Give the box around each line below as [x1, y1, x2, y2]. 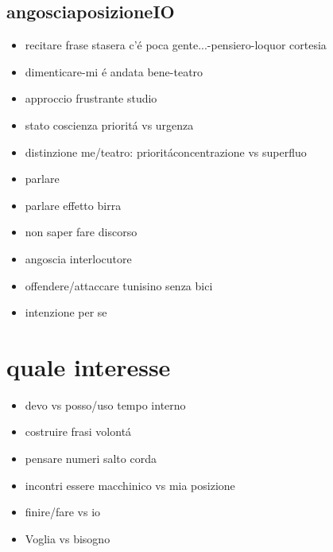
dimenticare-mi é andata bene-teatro [25, 63, 203, 80]
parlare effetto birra [25, 196, 122, 213]
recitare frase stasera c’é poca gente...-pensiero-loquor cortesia [25, 37, 327, 53]
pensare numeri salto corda [25, 450, 157, 467]
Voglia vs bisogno [25, 530, 110, 546]
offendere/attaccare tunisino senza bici [25, 277, 213, 293]
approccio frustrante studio [25, 90, 157, 107]
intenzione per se [25, 304, 107, 321]
